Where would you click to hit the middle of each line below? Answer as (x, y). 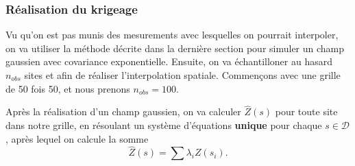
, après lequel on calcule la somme (77, 138)
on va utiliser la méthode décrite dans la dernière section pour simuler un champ (175, 48)
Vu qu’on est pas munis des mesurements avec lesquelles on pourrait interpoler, (172, 35)
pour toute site (306, 111)
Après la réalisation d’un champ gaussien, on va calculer (123, 111)
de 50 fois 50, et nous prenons (68, 88)
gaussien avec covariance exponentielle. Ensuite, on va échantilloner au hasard (169, 61)
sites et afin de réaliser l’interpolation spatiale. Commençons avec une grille (182, 75)
